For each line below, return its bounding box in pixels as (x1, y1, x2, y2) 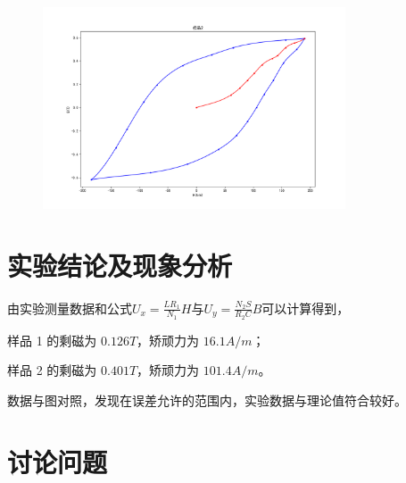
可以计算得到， (261, 298, 350, 317)
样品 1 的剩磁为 (7, 330, 97, 349)
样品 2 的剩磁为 (7, 361, 97, 379)
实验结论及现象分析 (7, 246, 233, 283)
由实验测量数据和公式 (7, 298, 132, 317)
